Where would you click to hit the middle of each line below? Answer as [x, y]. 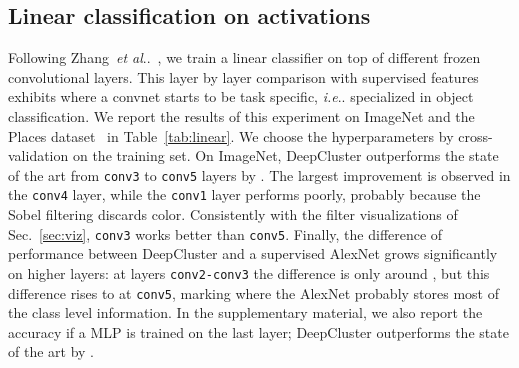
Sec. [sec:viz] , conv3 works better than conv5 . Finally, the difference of [225, 233]
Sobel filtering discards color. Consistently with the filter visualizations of [233, 214]
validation [38, 155]
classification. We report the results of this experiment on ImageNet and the [241, 115]
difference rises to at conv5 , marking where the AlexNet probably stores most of [253, 292]
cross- [475, 135]
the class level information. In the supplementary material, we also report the [245, 312]
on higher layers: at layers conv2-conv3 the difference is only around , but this [249, 272]
